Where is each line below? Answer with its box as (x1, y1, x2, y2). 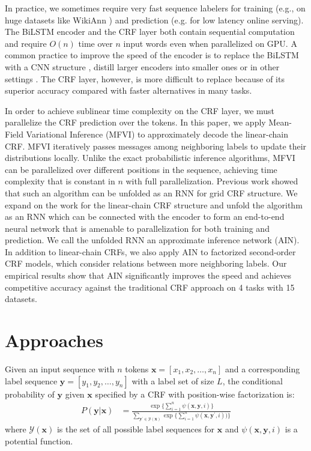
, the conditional (222, 374, 283, 387)
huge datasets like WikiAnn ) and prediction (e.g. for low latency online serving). (5, 13, 304, 26)
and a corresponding (225, 362, 300, 375)
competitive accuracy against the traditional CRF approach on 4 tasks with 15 (5, 280, 295, 293)
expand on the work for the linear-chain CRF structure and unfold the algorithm (5, 198, 303, 211)
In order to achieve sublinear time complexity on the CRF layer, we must (5, 104, 275, 117)
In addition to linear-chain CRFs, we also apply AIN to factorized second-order (5, 245, 296, 258)
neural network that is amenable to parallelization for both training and (5, 222, 270, 234)
